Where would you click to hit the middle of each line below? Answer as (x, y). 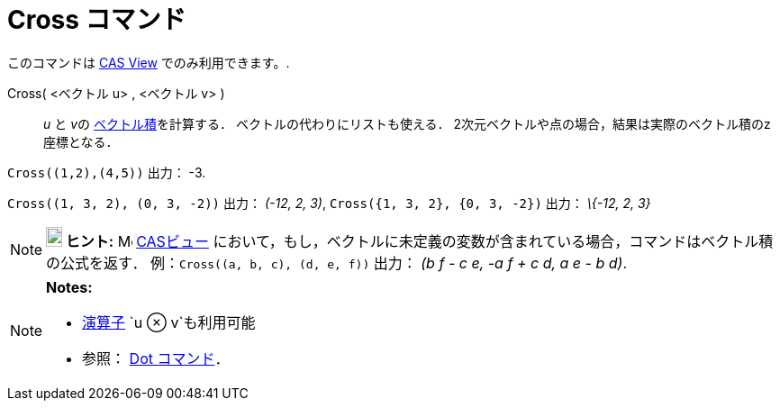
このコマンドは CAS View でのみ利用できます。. (149, 62)
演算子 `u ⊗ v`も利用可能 (169, 322)
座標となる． (81, 141)
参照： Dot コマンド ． (156, 358)
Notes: (69, 287)
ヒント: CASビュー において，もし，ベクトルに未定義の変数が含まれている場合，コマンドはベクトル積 (419, 241)
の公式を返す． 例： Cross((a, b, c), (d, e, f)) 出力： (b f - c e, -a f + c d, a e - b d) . (336, 263)
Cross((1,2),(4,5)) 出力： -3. (107, 172)
